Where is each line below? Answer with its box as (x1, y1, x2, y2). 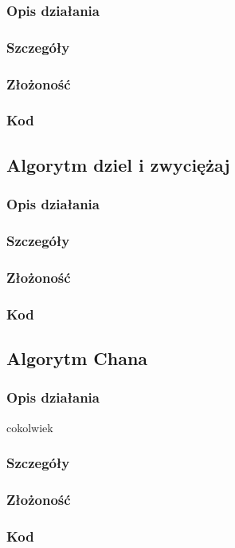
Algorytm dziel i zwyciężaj (6, 152, 230, 177)
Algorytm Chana (6, 345, 148, 370)
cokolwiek (6, 419, 53, 435)
